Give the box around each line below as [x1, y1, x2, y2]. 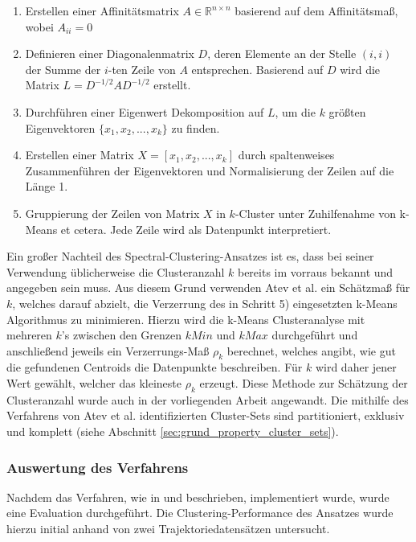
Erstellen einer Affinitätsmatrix [25, 2, 179, 18]
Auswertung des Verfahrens [6, 457, 189, 477]
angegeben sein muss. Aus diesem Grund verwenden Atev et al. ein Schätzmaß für [6, 279, 410, 296]
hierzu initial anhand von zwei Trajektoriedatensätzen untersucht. [6, 520, 330, 537]
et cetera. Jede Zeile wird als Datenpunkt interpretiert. [60, 220, 332, 237]
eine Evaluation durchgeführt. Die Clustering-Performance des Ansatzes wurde [6, 504, 394, 521]
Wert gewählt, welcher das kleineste [6, 375, 181, 392]
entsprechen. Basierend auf [191, 60, 324, 77]
